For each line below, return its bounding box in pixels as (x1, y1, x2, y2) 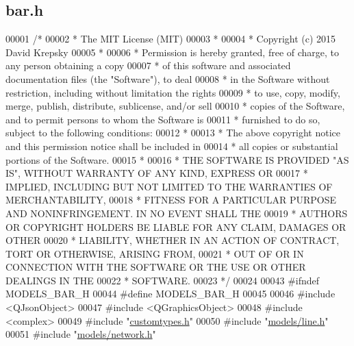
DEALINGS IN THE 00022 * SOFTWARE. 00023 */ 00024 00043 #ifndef (5, 273, 320, 287)
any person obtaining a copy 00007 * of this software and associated (5, 58, 291, 73)
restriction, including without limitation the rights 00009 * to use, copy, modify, (5, 85, 340, 99)
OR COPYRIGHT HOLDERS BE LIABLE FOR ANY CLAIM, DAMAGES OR (5, 219, 346, 234)
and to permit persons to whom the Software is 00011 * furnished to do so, (5, 112, 320, 126)
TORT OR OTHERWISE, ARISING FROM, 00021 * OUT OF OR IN (5, 246, 304, 260)
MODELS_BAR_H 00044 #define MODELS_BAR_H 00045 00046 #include (5, 286, 336, 301)
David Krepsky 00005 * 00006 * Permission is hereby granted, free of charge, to (5, 45, 340, 59)
